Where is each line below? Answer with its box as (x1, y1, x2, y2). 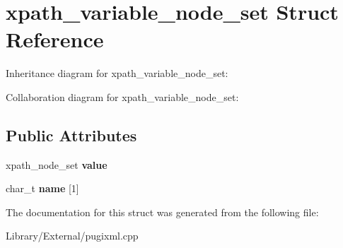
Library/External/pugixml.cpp (6, 228, 139, 243)
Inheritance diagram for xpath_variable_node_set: (6, 66, 228, 81)
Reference (6, 25, 104, 54)
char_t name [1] (6, 181, 79, 196)
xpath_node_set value (6, 157, 107, 172)
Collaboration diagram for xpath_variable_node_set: (6, 89, 239, 104)
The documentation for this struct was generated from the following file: (6, 204, 319, 219)
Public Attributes (6, 124, 137, 146)
